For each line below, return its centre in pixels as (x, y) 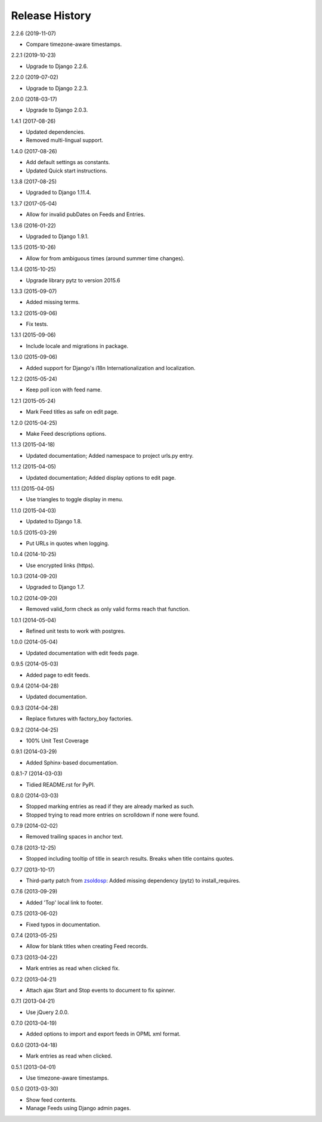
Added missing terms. (53, 302)
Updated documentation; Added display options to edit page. (101, 477)
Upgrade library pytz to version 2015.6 (73, 280)
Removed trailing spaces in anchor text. (75, 837)
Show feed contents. (51, 1100)
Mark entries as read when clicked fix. (73, 968)
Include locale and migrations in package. (77, 346)
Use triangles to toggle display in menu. (75, 500)
